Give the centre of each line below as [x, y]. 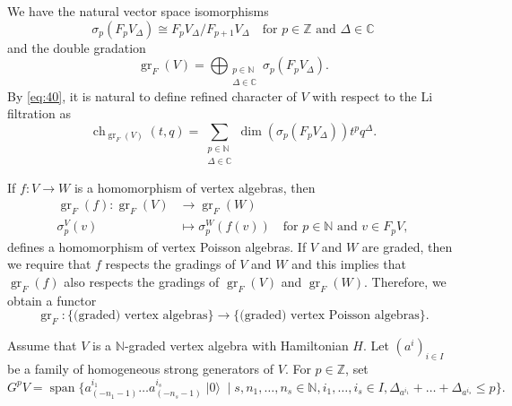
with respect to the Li [373, 95]
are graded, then [407, 246]
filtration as [39, 113]
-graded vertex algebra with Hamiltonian [236, 346]
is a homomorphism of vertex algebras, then [195, 187]
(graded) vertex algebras [141, 316]
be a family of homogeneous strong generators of [141, 368]
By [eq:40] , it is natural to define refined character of [152, 95]
